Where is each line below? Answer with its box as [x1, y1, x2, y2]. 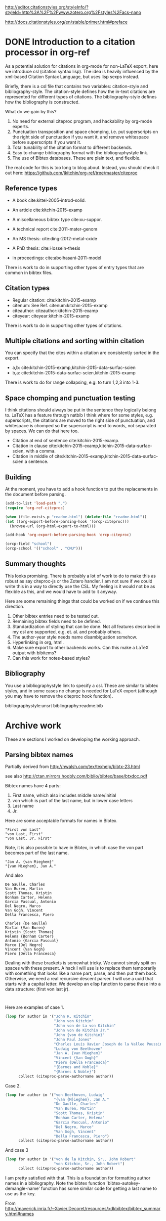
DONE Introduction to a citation [5, 37, 135, 47]
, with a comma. [23, 448, 56, 454]
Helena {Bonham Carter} [5, 934, 54, 939]
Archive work [5, 720, 62, 731]
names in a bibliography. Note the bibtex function [5, 1180, 105, 1186]
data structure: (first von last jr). [5, 986, 70, 992]
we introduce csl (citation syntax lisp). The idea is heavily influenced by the [5, 68, 159, 74]
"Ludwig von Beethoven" [53, 1046, 103, 1051]
